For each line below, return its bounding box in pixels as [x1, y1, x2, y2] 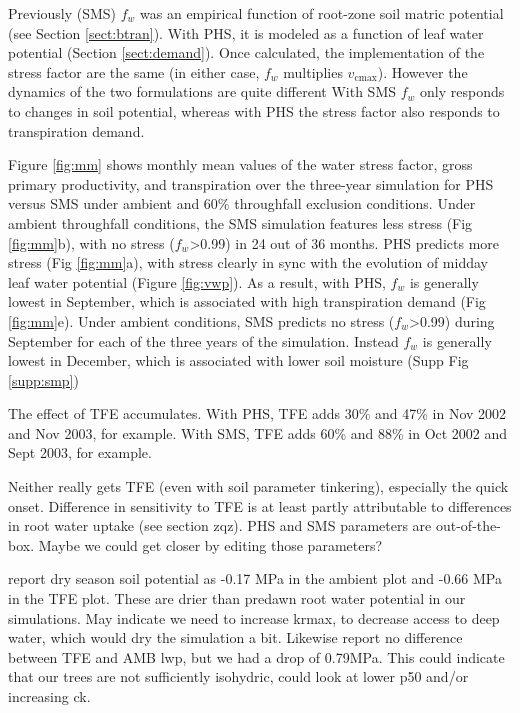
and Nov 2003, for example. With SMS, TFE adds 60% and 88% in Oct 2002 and [8, 422, 508, 443]
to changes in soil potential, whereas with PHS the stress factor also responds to [8, 100, 500, 121]
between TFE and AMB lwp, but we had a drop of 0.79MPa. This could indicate [8, 646, 505, 667]
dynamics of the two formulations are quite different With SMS [8, 81, 397, 102]
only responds [420, 81, 505, 102]
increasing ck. [8, 686, 91, 706]
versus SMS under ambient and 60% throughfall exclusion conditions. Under [8, 193, 476, 214]
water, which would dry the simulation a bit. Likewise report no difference [8, 627, 463, 648]
